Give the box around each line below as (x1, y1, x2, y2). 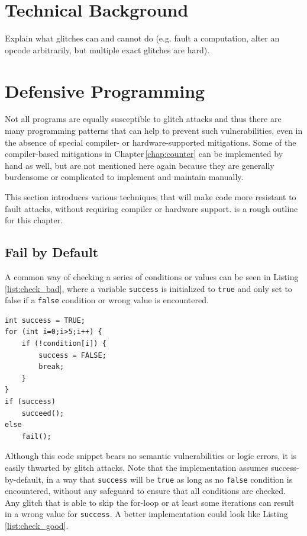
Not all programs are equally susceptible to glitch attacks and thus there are (5, 113, 282, 125)
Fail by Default (5, 243, 99, 261)
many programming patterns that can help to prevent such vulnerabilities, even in (5, 124, 303, 137)
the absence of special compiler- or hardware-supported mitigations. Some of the (5, 136, 296, 148)
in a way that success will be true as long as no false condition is (46, 473, 293, 485)
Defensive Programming (5, 78, 205, 102)
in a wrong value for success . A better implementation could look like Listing (5, 508, 288, 520)
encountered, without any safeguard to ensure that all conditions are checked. (5, 484, 286, 497)
